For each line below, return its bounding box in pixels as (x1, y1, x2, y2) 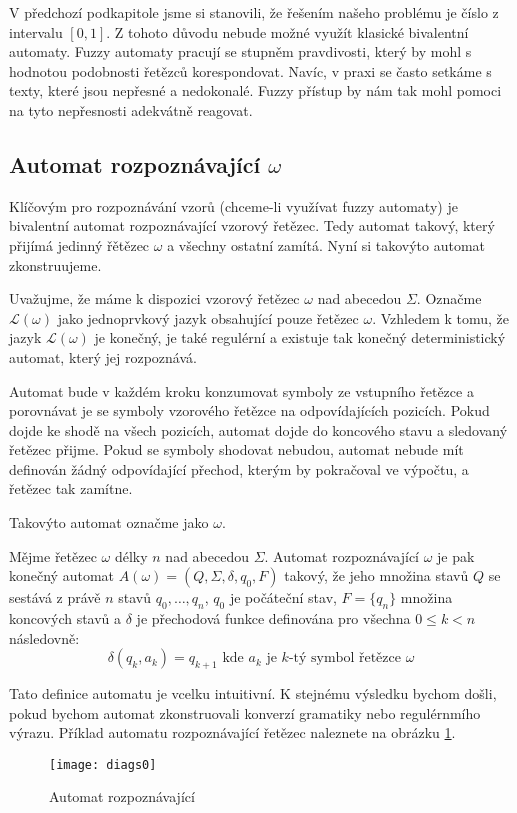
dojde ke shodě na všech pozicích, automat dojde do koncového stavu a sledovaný (9, 419, 508, 440)
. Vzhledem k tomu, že (372, 307, 510, 328)
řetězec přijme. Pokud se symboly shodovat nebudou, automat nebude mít (9, 439, 464, 460)
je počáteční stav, (229, 587, 337, 608)
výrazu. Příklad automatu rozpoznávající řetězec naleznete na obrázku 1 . (9, 722, 456, 743)
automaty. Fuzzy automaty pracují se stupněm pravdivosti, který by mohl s (9, 41, 472, 62)
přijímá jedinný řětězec (9, 234, 150, 255)
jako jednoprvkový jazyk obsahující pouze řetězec (57, 307, 359, 328)
